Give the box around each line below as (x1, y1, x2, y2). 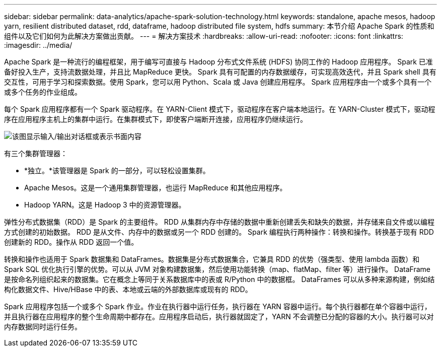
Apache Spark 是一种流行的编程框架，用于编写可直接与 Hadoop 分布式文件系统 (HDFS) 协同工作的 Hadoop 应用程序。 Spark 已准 (4, 57, 433, 66)
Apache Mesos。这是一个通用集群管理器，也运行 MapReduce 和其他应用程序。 (24, 183, 287, 192)
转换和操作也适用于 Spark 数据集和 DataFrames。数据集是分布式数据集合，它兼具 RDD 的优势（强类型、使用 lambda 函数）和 (4, 255, 420, 263)
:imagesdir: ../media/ (4, 41, 72, 49)
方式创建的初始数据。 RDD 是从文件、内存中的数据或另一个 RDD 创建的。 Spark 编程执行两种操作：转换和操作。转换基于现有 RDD (4, 228, 434, 236)
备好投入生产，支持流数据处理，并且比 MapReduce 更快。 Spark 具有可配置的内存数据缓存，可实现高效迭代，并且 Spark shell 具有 (4, 67, 436, 76)
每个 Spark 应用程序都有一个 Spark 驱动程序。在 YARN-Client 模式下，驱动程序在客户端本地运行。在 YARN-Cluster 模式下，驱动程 (4, 105, 435, 113)
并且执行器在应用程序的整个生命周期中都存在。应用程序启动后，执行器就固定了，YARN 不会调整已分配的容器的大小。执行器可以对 (4, 312, 434, 321)
